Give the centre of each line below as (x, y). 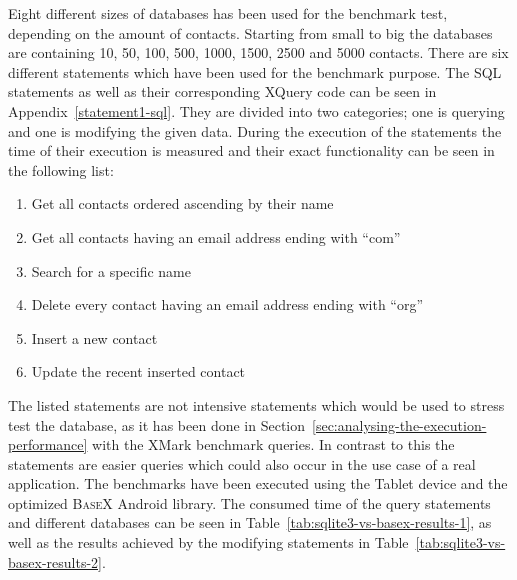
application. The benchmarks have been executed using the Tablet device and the (258, 483)
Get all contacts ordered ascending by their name (182, 203)
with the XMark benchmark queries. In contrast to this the (273, 444)
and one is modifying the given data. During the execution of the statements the (255, 130)
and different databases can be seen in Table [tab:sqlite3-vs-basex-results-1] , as (250, 522)
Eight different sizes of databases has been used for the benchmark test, (228, 13)
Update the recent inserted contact (138, 371)
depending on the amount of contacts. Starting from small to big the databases (250, 32)
